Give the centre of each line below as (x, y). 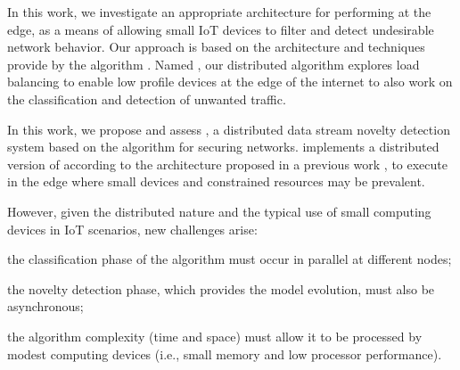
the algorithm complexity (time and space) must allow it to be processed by (215, 336)
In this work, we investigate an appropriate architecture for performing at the (219, 12)
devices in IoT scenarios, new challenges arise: (132, 229)
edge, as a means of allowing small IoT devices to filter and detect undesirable (221, 29)
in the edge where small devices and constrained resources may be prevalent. (216, 181)
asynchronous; (45, 306)
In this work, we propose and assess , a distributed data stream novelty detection (229, 129)
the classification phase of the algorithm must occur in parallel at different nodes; (230, 259)
